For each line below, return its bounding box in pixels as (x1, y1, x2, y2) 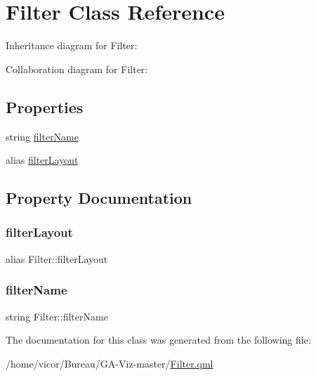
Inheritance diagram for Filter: (6, 38, 138, 53)
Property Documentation (6, 187, 192, 209)
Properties (6, 96, 84, 117)
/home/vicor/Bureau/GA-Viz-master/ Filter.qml (6, 356, 213, 370)
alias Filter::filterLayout (6, 251, 108, 266)
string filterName (6, 129, 79, 143)
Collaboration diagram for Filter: (6, 61, 148, 76)
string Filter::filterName (6, 309, 108, 323)
